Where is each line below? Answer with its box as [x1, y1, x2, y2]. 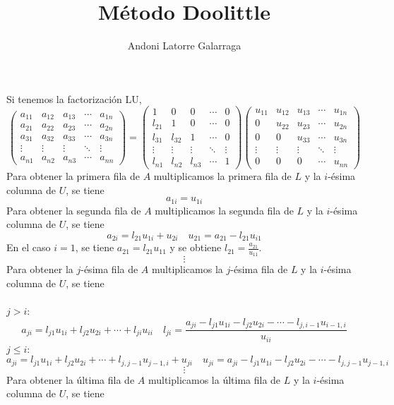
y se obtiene [169, 240, 222, 255]
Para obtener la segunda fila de [6, 202, 141, 217]
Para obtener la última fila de [6, 372, 135, 387]
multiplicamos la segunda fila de [155, 202, 294, 217]
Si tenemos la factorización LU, [6, 91, 142, 106]
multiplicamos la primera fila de [153, 168, 292, 183]
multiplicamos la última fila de [148, 372, 281, 387]
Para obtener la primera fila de [6, 168, 140, 183]
